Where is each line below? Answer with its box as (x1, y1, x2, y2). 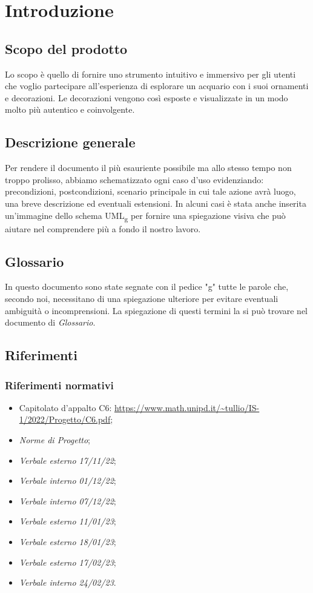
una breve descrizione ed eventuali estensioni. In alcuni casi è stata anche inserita (5, 196, 306, 209)
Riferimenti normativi (5, 377, 114, 392)
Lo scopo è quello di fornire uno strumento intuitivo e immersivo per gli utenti (5, 67, 296, 80)
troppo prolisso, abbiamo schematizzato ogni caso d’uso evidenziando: (5, 173, 264, 186)
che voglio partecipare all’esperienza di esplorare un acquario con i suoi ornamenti (5, 79, 309, 92)
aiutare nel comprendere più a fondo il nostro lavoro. (5, 222, 201, 235)
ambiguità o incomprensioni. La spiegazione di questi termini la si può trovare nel (5, 304, 308, 317)
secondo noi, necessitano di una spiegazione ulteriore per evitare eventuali (5, 292, 278, 305)
